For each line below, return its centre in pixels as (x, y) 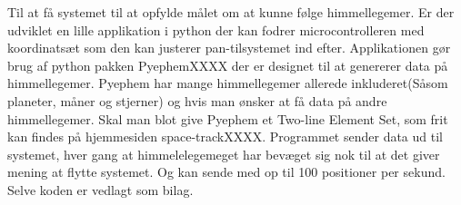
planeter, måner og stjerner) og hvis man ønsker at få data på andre (197, 100)
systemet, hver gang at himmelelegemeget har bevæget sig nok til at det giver (224, 154)
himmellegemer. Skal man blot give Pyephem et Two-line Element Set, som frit (228, 118)
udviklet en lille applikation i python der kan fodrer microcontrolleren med (216, 29)
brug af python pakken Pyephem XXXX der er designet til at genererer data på (228, 65)
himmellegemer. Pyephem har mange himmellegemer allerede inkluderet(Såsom (228, 83)
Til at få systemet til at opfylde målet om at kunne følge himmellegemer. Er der (231, 12)
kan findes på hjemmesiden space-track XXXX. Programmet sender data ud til (225, 137)
